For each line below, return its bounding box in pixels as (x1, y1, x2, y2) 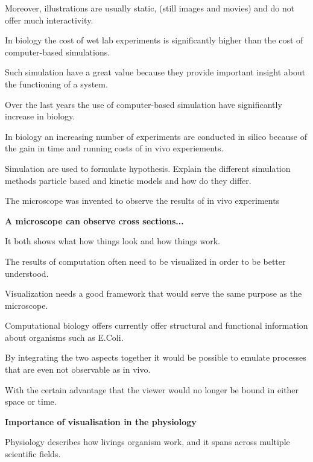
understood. (5, 267, 49, 279)
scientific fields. (5, 448, 61, 460)
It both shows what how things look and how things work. (5, 235, 220, 247)
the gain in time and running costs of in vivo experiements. (5, 142, 224, 154)
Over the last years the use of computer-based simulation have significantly (5, 98, 282, 110)
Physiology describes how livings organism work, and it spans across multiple (5, 435, 290, 448)
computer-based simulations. (5, 45, 110, 58)
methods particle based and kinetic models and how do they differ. (5, 174, 251, 186)
